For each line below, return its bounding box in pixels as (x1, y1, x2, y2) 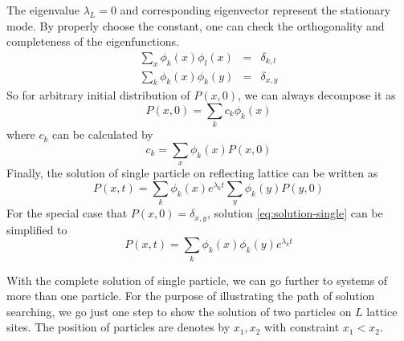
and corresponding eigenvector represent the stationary (120, 2, 391, 18)
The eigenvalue (6, 2, 80, 18)
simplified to (6, 221, 67, 237)
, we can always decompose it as (238, 87, 396, 104)
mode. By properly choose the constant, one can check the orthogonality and (6, 17, 385, 34)
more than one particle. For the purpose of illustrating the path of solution (6, 287, 375, 304)
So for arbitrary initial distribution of (6, 87, 190, 104)
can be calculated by (52, 126, 153, 143)
